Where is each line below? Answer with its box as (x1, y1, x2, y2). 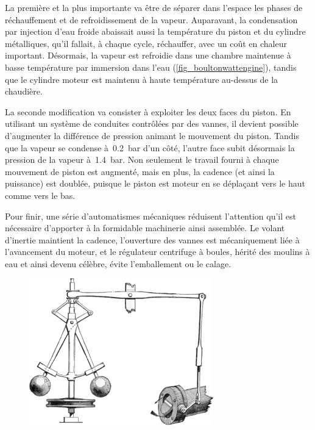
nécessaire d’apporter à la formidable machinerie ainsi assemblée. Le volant (5, 221, 285, 234)
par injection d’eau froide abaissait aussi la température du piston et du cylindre (5, 25, 306, 38)
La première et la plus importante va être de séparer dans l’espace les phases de (5, 1, 303, 13)
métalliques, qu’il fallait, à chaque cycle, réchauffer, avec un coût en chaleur (5, 37, 287, 49)
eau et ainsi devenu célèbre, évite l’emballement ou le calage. (5, 257, 232, 270)
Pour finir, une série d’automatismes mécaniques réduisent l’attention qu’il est (5, 209, 296, 222)
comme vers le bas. (5, 188, 76, 201)
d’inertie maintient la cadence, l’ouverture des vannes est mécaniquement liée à (5, 233, 300, 246)
